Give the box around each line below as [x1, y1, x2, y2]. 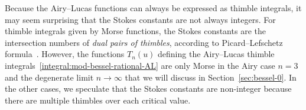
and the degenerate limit [5, 71, 94, 83]
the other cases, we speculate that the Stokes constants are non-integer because [5, 82, 292, 95]
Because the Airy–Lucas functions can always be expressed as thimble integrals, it [5, 2, 302, 14]
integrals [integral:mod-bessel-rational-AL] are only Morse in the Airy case [5, 59, 275, 71]
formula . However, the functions [5, 48, 125, 60]
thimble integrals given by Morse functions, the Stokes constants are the [5, 25, 266, 37]
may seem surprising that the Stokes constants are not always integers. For [5, 13, 276, 25]
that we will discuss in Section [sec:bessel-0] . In [125, 71, 297, 83]
